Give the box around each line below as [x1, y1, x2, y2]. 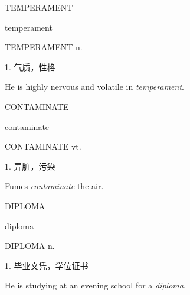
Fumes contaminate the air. [5, 180, 104, 192]
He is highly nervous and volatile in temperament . [5, 80, 184, 93]
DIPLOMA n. [5, 239, 55, 252]
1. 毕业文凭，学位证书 [5, 259, 89, 271]
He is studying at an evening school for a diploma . [5, 279, 186, 291]
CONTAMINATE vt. [5, 140, 81, 153]
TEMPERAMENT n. [5, 41, 83, 53]
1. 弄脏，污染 [5, 160, 55, 172]
